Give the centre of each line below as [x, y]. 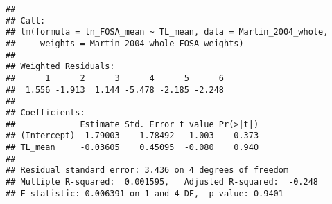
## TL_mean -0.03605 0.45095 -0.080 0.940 [132, 147]
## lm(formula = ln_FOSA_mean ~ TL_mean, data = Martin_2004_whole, [167, 32]
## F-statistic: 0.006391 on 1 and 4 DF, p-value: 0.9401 [145, 193]
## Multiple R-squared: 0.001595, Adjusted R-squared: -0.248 [162, 182]
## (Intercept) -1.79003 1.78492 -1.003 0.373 [132, 136]
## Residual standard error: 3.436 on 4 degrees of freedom [147, 170]
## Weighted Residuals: [60, 67]
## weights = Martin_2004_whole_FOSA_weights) [125, 43]
